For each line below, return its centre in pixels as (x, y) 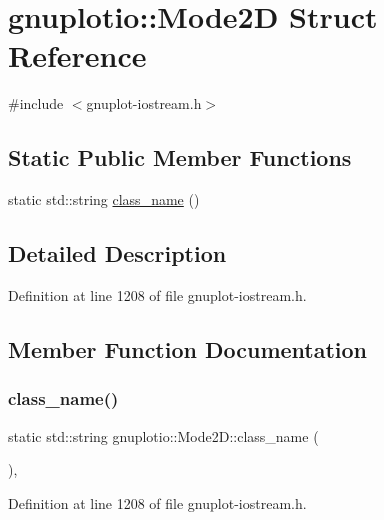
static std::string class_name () (104, 199)
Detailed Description (117, 253)
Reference (77, 55)
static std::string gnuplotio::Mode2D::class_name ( (163, 435)
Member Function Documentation (188, 348)
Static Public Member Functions (180, 157)
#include (36, 103)
